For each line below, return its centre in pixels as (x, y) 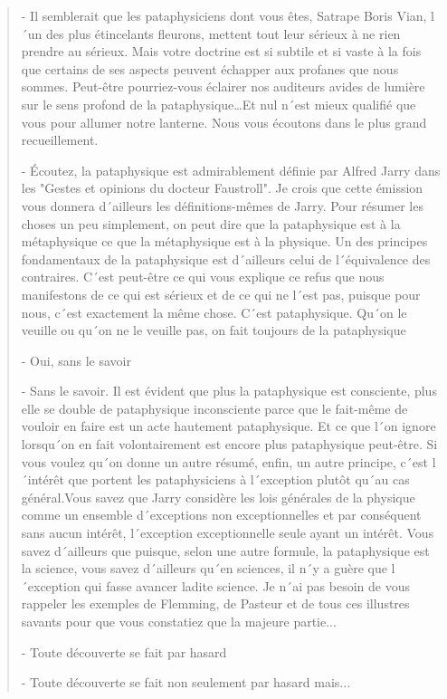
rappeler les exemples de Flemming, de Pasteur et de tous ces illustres (215, 603)
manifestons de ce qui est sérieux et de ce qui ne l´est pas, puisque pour (221, 294)
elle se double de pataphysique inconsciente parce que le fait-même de (214, 408)
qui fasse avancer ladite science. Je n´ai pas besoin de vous (247, 585)
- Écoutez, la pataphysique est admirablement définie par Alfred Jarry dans (231, 170)
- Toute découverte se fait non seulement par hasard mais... (186, 682)
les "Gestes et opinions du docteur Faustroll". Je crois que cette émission (222, 188)
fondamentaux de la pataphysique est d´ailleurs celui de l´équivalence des (226, 259)
